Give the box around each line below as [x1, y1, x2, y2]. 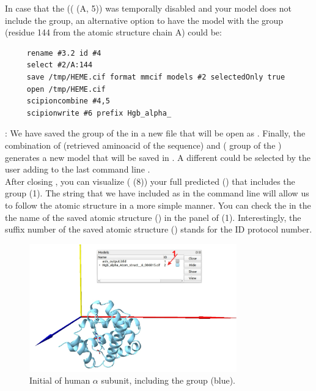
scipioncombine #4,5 [26, 97, 110, 106]
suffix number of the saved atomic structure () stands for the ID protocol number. [5, 223, 312, 236]
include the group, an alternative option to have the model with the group [5, 13, 284, 26]
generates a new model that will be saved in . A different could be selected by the [5, 151, 310, 163]
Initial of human [29, 374, 90, 387]
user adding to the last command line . [5, 163, 150, 176]
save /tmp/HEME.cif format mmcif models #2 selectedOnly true [26, 72, 285, 81]
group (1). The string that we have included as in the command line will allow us [5, 187, 309, 199]
